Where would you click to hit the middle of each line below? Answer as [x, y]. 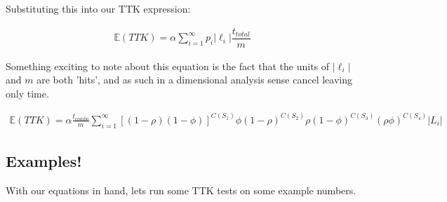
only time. [27, 93]
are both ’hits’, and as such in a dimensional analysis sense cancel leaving [194, 80]
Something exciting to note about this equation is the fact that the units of [168, 66]
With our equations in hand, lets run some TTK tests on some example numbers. [181, 190]
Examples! [44, 161]
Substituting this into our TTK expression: [98, 8]
